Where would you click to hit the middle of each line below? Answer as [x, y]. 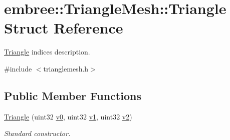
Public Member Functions [73, 95]
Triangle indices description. [47, 52]
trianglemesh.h [66, 68]
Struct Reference [64, 28]
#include [18, 68]
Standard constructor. [37, 133]
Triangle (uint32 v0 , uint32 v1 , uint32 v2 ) [68, 116]
